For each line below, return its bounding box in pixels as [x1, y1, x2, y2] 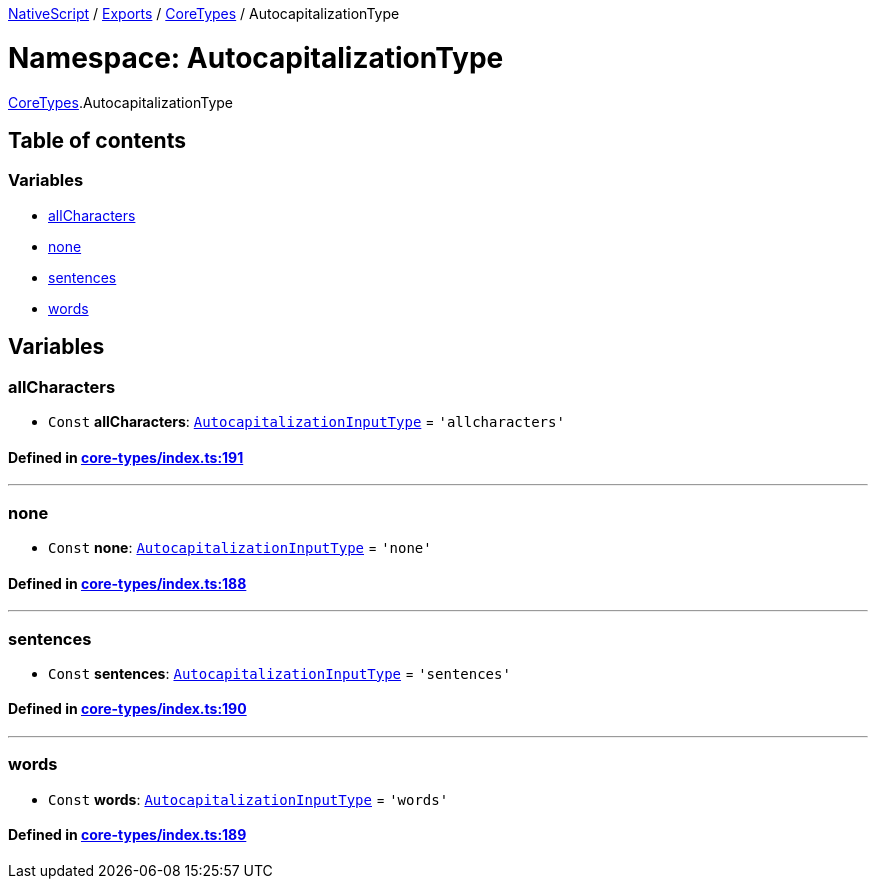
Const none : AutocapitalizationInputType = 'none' [48, 538, 432, 556]
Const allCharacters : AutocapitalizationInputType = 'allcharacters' [48, 412, 565, 430]
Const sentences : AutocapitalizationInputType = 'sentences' [48, 664, 511, 682]
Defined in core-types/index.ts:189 [8, 826, 247, 844]
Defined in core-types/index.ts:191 [8, 448, 244, 466]
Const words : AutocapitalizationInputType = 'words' [48, 790, 449, 808]
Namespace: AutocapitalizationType [8, 40, 504, 75]
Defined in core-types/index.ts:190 [8, 700, 247, 718]
